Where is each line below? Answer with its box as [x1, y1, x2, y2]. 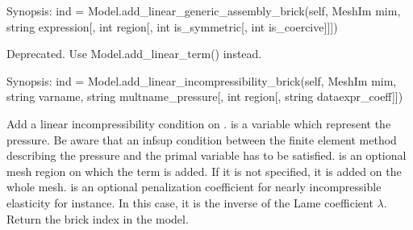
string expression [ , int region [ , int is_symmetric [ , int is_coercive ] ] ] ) [6, 18, 338, 35]
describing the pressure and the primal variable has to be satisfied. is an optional [6, 147, 407, 164]
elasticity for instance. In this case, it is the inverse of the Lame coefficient [6, 194, 373, 211]
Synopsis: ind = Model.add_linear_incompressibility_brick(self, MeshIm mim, [6, 72, 397, 89]
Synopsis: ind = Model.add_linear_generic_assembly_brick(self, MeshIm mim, [6, 2, 401, 19]
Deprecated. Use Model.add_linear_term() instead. [6, 45, 262, 62]
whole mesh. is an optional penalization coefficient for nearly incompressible [6, 178, 382, 195]
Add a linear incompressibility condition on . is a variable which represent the [6, 115, 391, 132]
